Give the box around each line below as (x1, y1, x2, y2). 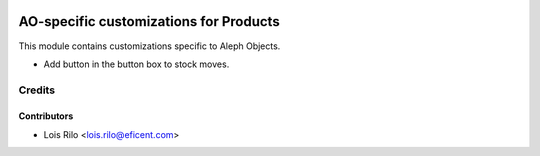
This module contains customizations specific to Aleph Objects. (18, 40, 281, 52)
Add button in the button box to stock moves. (43, 58, 230, 70)
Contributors (18, 110, 74, 122)
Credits (18, 83, 55, 97)
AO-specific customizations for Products (18, 13, 280, 30)
